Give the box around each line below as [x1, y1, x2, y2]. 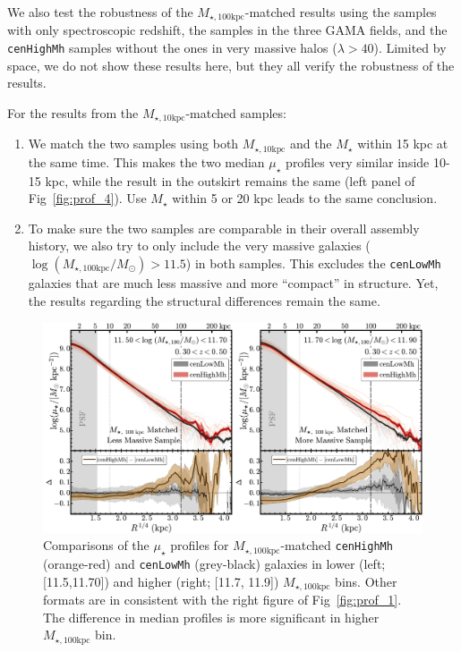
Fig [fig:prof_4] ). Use [28, 189, 147, 207]
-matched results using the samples [244, 3, 437, 21]
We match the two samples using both [28, 134, 239, 153]
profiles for [170, 536, 229, 555]
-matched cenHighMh [280, 536, 393, 555]
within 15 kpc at [357, 134, 448, 153]
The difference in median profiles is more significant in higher [43, 607, 380, 626]
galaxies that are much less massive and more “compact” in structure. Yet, [28, 273, 439, 292]
